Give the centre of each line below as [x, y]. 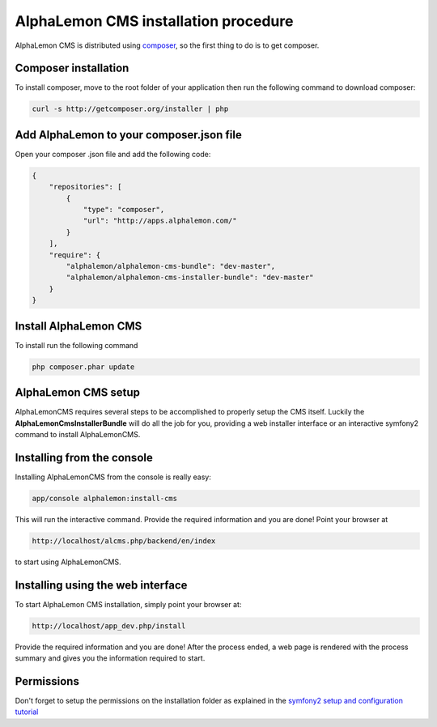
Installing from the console [84, 457]
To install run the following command [76, 345]
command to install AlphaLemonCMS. [78, 434]
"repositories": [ [85, 187]
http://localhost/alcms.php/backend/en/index [124, 541]
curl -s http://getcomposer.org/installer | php [130, 109]
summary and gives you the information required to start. [110, 658]
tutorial [27, 712]
